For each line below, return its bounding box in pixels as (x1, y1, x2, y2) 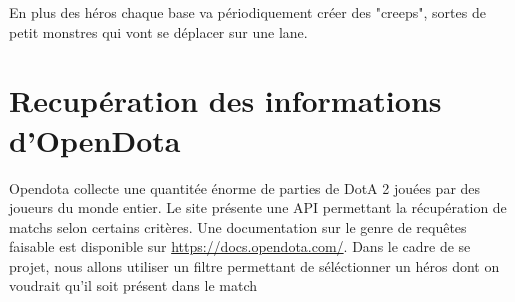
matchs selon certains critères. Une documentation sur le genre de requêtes (9, 216, 467, 237)
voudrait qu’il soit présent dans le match (9, 275, 258, 296)
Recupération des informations (9, 80, 442, 121)
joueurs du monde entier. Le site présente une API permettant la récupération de (9, 197, 507, 218)
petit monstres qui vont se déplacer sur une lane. (9, 21, 308, 42)
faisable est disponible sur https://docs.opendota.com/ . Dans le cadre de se (9, 236, 471, 257)
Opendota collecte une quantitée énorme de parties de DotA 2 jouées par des (9, 177, 481, 198)
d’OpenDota (9, 119, 181, 160)
